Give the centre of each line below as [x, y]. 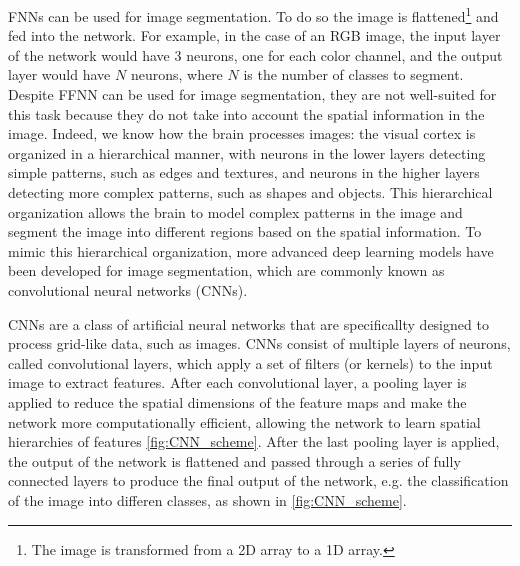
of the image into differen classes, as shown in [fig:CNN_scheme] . [207, 499]
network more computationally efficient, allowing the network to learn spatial [244, 421]
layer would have [59, 74]
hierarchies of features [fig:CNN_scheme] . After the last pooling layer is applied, [254, 441]
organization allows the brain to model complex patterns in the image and [235, 211]
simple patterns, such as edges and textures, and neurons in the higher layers [244, 172]
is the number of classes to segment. [353, 74]
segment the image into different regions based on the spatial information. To [245, 231]
